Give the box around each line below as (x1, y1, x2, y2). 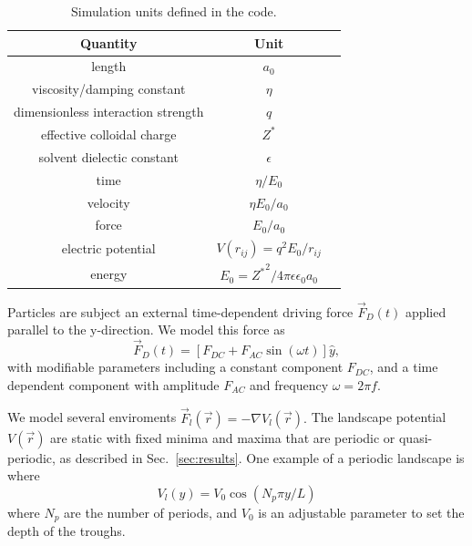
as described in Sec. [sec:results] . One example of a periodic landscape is (59, 448, 465, 467)
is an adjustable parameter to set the (258, 502, 465, 521)
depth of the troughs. (7, 521, 126, 541)
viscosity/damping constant (32, 79, 186, 98)
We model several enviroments (7, 407, 177, 427)
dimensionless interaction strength (14, 102, 204, 121)
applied (405, 302, 446, 321)
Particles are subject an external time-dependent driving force (7, 302, 354, 321)
